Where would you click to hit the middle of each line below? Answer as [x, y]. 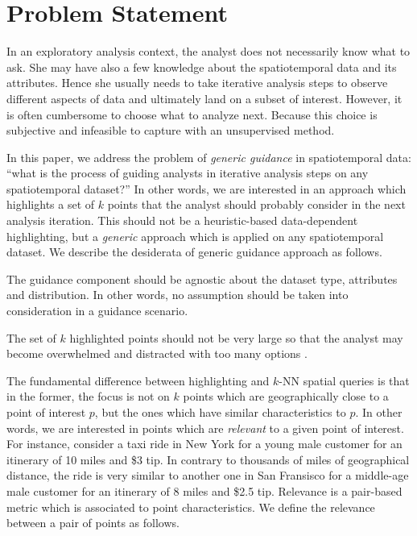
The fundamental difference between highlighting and [138, 380]
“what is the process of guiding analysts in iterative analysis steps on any [188, 173]
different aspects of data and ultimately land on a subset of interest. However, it [204, 98]
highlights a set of [51, 204]
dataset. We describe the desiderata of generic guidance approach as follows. [194, 252]
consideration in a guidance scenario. [97, 311]
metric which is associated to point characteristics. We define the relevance [191, 507]
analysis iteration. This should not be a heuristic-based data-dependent [182, 220]
